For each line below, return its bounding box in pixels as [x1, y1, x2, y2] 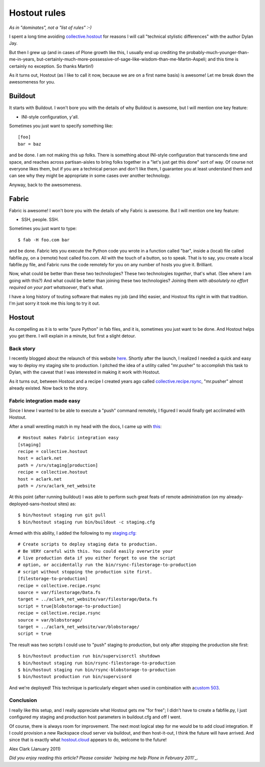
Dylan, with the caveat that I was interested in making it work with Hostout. [9, 369, 160, 375]
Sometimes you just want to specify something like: [9, 123, 113, 129]
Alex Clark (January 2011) [9, 746, 61, 752]
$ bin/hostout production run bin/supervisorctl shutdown [18, 653, 160, 659]
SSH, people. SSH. [21, 217, 59, 222]
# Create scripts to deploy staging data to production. [18, 541, 158, 547]
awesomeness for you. [9, 79, 55, 85]
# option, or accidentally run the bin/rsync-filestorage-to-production [18, 562, 196, 568]
